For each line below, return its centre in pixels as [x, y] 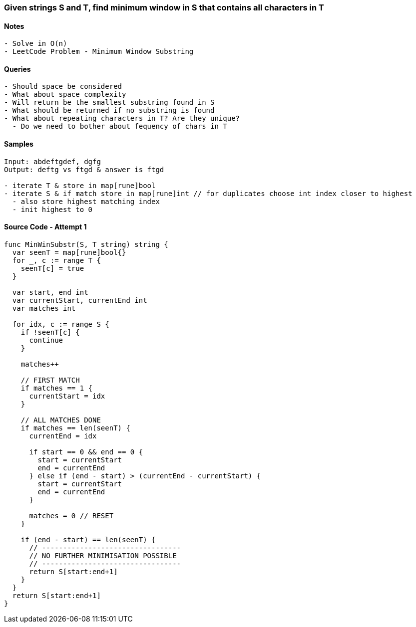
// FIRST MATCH [50, 380]
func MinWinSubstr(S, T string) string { [86, 244]
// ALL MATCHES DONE [61, 420]
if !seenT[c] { [50, 332]
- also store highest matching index [86, 201]
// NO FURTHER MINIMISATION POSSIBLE [103, 555]
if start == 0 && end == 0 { [86, 452]
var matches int [44, 308]
